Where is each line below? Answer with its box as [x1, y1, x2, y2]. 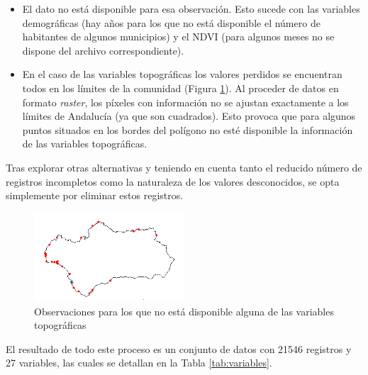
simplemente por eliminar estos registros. [6, 188, 184, 203]
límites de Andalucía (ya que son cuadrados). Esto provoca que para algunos [22, 108, 356, 123]
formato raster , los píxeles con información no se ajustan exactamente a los [22, 94, 349, 109]
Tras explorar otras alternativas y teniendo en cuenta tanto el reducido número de [6, 159, 362, 174]
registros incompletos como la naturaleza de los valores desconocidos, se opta [6, 174, 340, 189]
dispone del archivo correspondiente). [22, 43, 184, 57]
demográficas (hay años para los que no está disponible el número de [22, 15, 320, 30]
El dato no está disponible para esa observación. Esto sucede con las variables [22, 1, 360, 16]
